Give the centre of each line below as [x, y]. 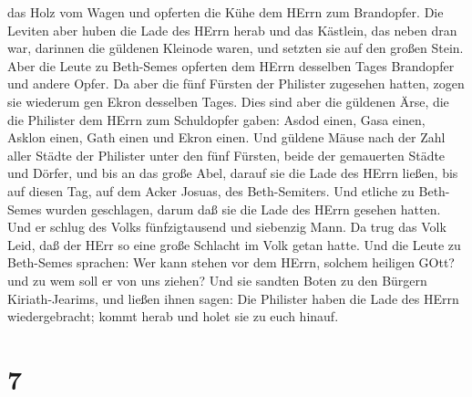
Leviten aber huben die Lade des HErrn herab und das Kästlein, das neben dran [232, 30]
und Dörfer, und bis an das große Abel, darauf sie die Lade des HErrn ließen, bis [233, 173]
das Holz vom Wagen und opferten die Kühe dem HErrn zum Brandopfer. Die [226, 12]
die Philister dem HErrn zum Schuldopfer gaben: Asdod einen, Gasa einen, [216, 119]
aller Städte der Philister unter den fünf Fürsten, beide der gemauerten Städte [226, 155]
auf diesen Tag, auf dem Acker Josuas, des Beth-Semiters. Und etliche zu [211, 190]
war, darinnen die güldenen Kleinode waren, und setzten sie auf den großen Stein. [236, 48]
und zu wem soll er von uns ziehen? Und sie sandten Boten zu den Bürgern [217, 280]
